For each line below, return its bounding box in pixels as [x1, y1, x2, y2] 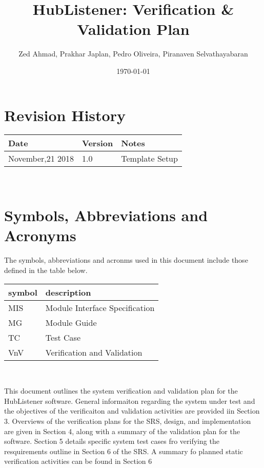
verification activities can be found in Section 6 [4, 456, 152, 466]
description [45, 286, 91, 298]
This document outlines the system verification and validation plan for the [4, 385, 238, 396]
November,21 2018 [8, 152, 74, 165]
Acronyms [4, 225, 76, 246]
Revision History [4, 104, 126, 125]
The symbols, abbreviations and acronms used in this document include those [4, 255, 248, 265]
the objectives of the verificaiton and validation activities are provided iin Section [4, 405, 260, 416]
